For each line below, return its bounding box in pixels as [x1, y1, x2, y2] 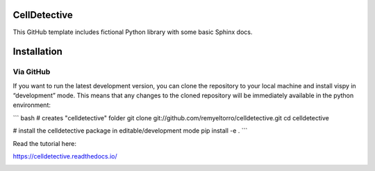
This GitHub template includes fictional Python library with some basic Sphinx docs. [12, 28, 253, 36]
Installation [12, 46, 62, 58]
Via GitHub [12, 67, 51, 76]
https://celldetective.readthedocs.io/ [12, 152, 117, 161]
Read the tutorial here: [12, 139, 76, 147]
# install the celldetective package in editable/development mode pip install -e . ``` [12, 127, 248, 135]
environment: [12, 101, 51, 109]
